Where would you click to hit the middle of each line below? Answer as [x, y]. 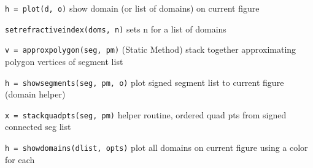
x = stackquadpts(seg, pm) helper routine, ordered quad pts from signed [146, 114]
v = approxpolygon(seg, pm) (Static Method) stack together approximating [151, 49]
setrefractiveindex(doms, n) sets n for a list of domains [116, 29]
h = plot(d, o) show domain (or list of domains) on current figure [132, 8]
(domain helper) [35, 94]
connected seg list [38, 127]
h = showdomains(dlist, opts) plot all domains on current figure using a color [156, 147]
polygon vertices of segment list [64, 61]
